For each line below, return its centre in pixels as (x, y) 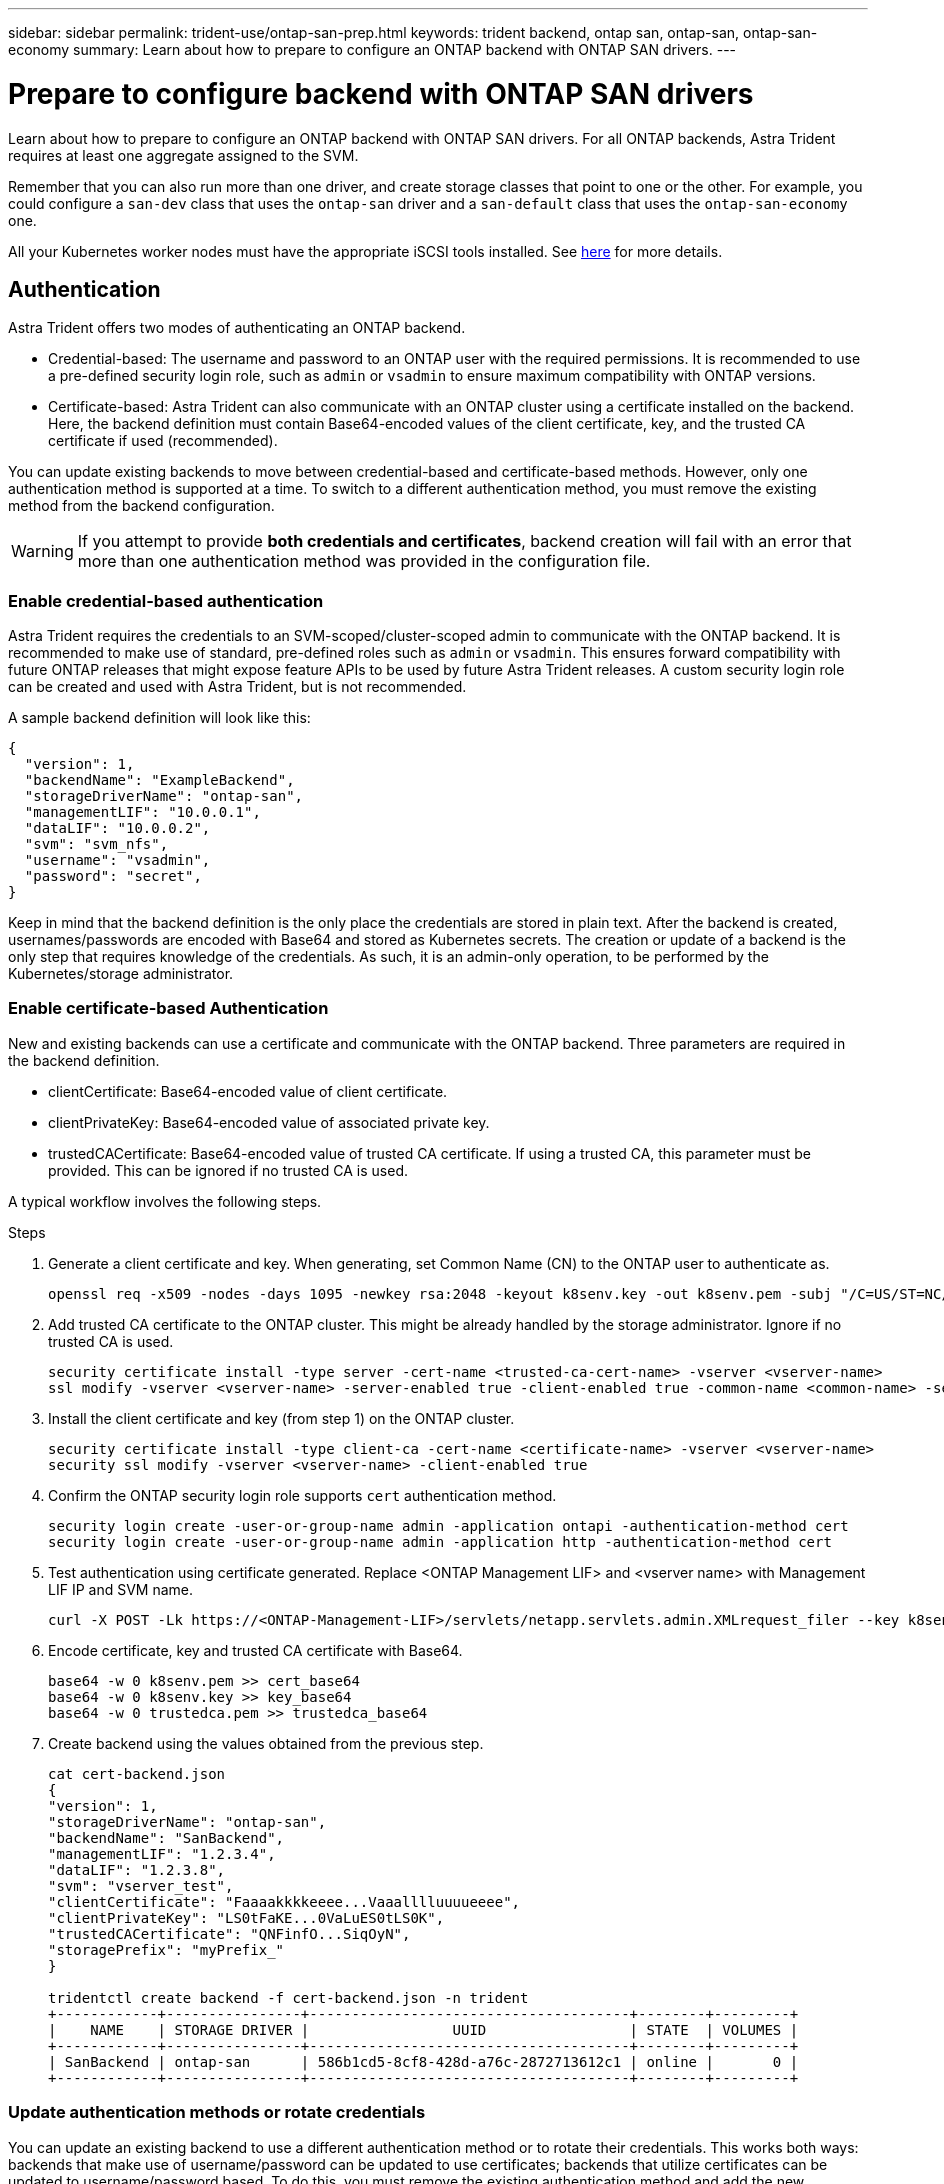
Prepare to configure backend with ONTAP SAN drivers (381, 93)
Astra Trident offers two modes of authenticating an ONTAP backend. (237, 328)
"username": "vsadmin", (117, 860)
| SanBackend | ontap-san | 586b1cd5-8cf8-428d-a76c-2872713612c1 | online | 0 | (423, 2061)
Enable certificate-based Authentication (168, 1008)
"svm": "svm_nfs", (96, 844)
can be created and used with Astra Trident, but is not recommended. (237, 687)
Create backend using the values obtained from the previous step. (266, 1743)
